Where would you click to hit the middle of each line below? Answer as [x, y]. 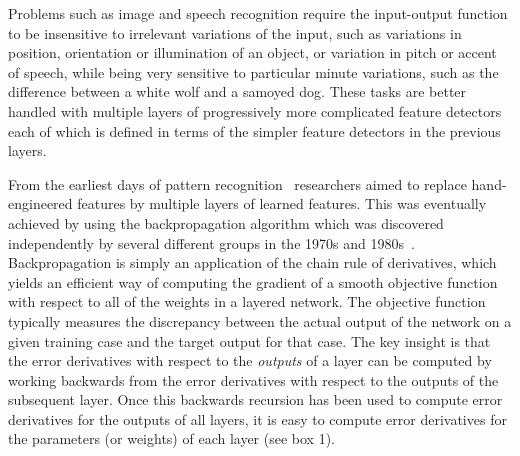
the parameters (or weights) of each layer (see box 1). [171, 438]
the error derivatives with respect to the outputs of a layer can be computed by [250, 360]
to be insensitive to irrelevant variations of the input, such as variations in [235, 32]
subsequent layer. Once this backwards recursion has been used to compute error [255, 399]
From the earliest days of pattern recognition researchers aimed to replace [237, 183]
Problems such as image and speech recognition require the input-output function [258, 13]
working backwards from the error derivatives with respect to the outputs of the [253, 379]
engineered [40, 203]
